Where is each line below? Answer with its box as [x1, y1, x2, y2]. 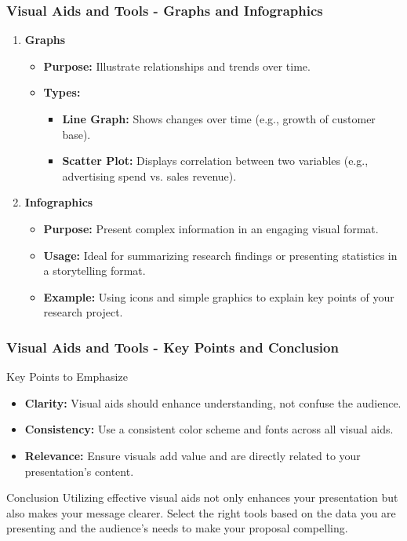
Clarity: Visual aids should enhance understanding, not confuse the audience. [24, 394, 402, 411]
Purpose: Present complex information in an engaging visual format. [43, 220, 379, 236]
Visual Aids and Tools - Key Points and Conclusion [6, 337, 339, 356]
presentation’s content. [24, 462, 134, 479]
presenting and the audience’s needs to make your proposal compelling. [6, 520, 348, 536]
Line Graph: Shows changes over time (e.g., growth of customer [62, 111, 376, 126]
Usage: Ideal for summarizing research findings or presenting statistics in [43, 247, 398, 263]
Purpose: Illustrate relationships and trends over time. [43, 57, 311, 74]
